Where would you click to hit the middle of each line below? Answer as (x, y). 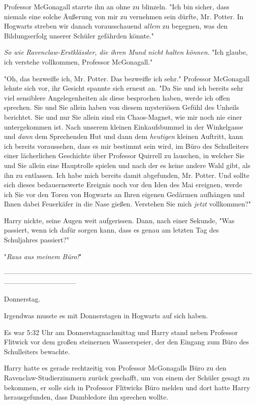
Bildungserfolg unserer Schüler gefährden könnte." (79, 35)
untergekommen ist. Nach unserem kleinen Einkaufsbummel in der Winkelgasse (124, 126)
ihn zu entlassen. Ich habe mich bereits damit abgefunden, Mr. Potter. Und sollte (127, 175)
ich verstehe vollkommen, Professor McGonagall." (78, 61)
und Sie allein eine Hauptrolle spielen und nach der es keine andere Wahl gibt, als (127, 165)
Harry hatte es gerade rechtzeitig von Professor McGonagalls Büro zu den (115, 368)
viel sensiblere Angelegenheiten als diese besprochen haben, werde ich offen (117, 97)
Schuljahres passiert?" (37, 240)
